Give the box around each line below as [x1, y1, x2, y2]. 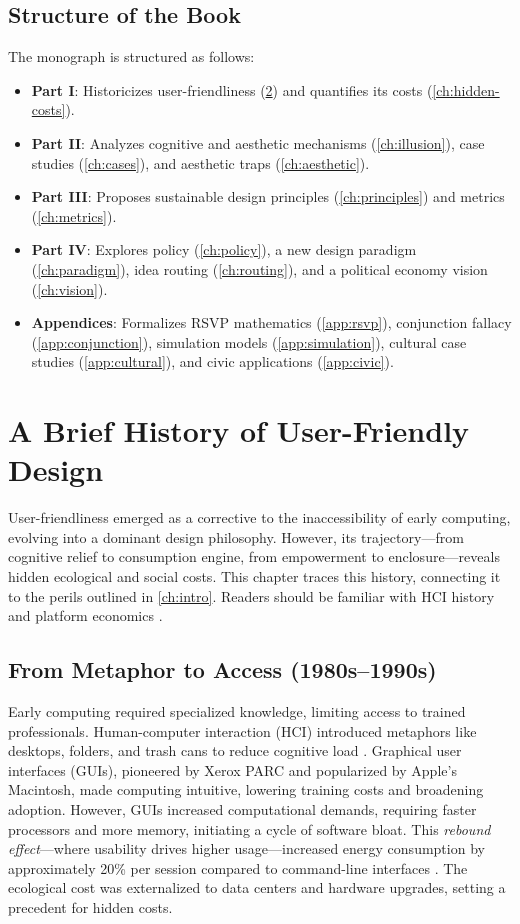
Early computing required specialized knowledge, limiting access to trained [8, 701, 466, 721]
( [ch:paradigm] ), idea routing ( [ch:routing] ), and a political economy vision [31, 258, 488, 279]
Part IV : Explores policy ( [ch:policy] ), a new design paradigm [31, 239, 417, 260]
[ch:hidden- [432, 79, 500, 100]
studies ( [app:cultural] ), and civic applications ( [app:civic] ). [31, 351, 394, 372]
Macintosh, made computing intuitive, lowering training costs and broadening [8, 779, 484, 800]
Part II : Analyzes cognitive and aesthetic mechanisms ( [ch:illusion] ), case [31, 132, 485, 153]
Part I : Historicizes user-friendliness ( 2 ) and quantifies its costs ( [31, 79, 433, 100]
